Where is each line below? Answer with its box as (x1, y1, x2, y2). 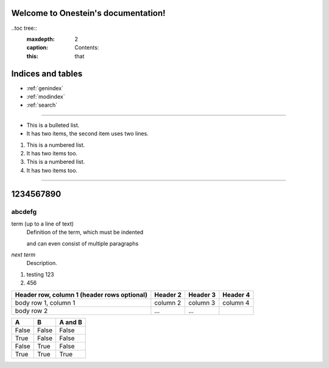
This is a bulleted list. (26, 121, 80, 129)
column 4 (222, 299, 250, 307)
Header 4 (222, 290, 250, 299)
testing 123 (26, 271, 54, 278)
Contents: (74, 44, 99, 51)
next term (11, 251, 36, 258)
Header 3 (188, 290, 216, 299)
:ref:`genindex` (26, 84, 64, 91)
